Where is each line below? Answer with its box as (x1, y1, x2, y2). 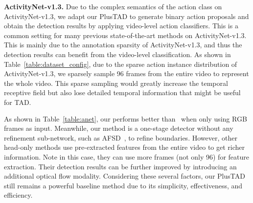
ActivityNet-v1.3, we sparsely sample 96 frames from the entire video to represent (4, 68, 249, 79)
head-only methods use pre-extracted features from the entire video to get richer (4, 142, 245, 152)
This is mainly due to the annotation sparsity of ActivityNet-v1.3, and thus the (4, 40, 242, 50)
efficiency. (4, 190, 33, 200)
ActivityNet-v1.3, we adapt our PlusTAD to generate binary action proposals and (4, 11, 249, 21)
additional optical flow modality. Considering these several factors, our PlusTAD (4, 171, 245, 181)
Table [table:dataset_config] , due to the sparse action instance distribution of (4, 59, 237, 69)
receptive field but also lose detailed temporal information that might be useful (4, 87, 241, 98)
